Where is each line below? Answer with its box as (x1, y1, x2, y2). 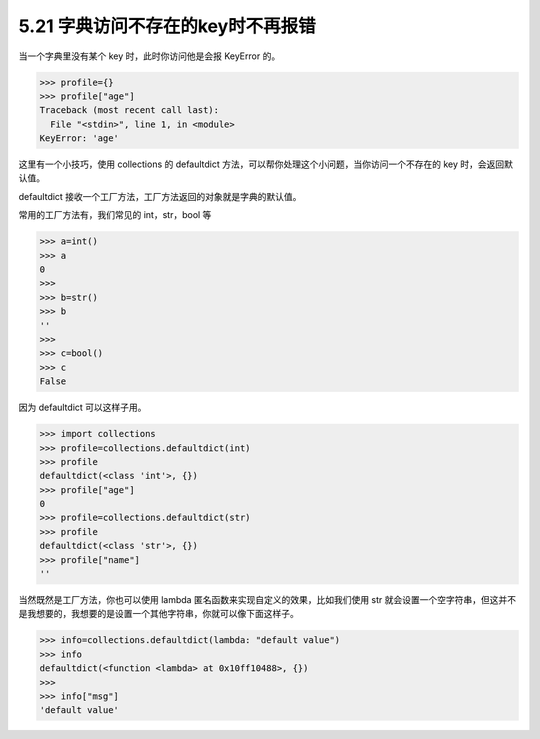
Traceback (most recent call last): (39, 105, 220, 116)
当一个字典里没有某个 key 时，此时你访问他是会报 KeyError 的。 (18, 50, 281, 62)
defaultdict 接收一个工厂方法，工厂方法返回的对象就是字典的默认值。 (18, 190, 302, 202)
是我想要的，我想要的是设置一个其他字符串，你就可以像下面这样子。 (18, 608, 299, 620)
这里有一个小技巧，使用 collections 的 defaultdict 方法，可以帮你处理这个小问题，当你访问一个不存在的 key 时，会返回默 (18, 158, 514, 170)
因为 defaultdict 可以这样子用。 (18, 401, 147, 414)
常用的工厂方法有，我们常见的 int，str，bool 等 (18, 209, 212, 221)
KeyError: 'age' (39, 133, 120, 144)
